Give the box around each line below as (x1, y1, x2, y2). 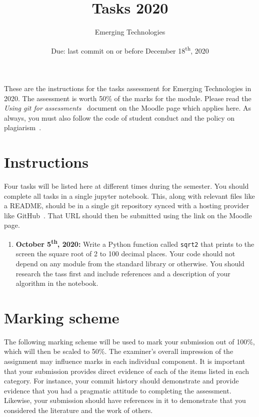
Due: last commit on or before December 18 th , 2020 (51, 44, 209, 56)
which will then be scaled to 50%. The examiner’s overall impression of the (4, 346, 233, 356)
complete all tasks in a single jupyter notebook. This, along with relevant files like (4, 190, 255, 201)
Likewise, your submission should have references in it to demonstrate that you (4, 395, 246, 405)
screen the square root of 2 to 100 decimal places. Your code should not (15, 248, 235, 259)
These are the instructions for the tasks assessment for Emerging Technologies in (4, 83, 251, 93)
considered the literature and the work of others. (4, 405, 153, 415)
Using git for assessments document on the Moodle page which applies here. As (4, 103, 251, 113)
